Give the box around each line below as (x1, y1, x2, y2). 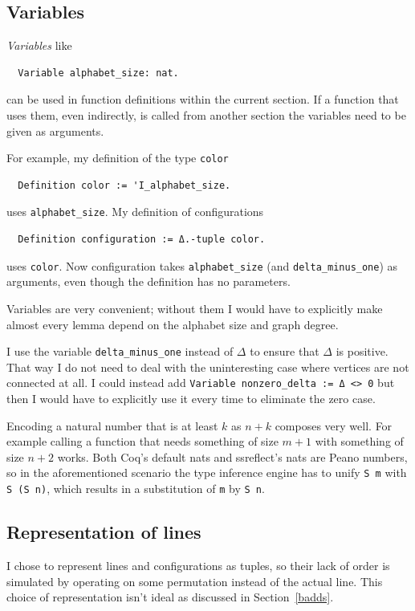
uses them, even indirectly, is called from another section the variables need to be (6, 106, 406, 123)
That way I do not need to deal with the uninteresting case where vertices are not (6, 358, 409, 375)
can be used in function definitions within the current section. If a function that (6, 91, 399, 108)
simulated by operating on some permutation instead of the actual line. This (6, 572, 383, 589)
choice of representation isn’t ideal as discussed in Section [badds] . (6, 589, 334, 605)
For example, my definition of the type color (6, 149, 229, 166)
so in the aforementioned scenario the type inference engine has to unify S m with (6, 464, 407, 481)
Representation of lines (6, 519, 201, 544)
